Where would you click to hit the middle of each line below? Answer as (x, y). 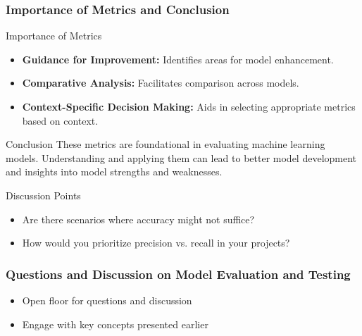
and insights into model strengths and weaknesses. (114, 172)
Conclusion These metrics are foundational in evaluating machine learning (166, 144)
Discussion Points (43, 195)
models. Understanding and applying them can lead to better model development (181, 157)
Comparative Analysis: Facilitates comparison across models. (161, 83)
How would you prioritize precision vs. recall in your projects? (156, 243)
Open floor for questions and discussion (107, 300)
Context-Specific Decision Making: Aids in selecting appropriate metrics (189, 106)
